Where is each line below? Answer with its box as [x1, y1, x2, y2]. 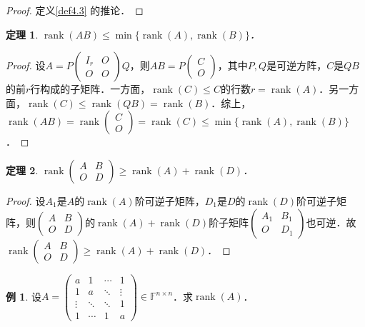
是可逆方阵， [266, 58, 327, 73]
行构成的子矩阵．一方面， [30, 81, 151, 96]
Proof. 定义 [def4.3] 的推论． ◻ [6, 3, 144, 17]
